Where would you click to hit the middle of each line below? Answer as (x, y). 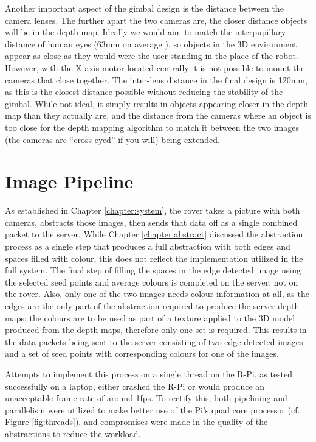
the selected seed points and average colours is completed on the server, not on (152, 282)
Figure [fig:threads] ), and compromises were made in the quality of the (136, 422)
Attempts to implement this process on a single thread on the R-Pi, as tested (149, 374)
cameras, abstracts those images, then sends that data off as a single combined (151, 222)
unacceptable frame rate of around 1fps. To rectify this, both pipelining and (146, 398)
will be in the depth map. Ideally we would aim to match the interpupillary (146, 32)
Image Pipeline (69, 181)
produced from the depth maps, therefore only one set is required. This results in (156, 330)
